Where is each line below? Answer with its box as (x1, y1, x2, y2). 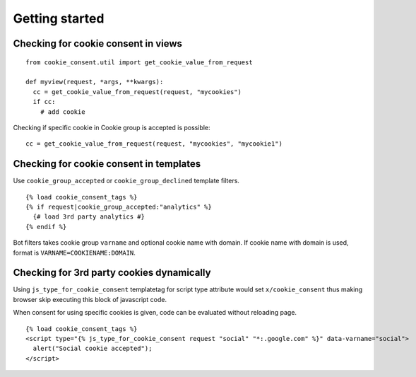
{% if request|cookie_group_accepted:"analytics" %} (25, 202, 212, 211)
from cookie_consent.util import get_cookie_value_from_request (25, 58, 254, 66)
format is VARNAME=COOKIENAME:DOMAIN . (13, 248, 136, 257)
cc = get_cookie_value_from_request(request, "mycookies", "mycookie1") (25, 140, 283, 148)
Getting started (13, 11, 105, 26)
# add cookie (40, 108, 85, 116)
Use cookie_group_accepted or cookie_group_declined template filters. (13, 177, 240, 185)
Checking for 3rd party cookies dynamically (13, 267, 211, 279)
